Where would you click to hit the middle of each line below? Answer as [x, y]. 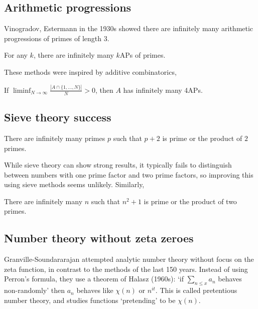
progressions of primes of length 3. [57, 38]
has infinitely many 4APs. [163, 90]
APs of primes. [143, 55]
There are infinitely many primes [55, 138]
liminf [22, 91]
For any [16, 55]
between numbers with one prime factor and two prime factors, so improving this [129, 174]
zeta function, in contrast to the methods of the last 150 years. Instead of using [126, 269]
